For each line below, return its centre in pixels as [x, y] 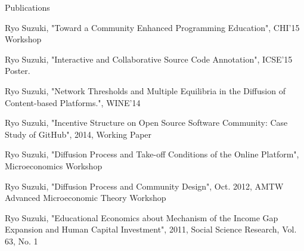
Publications [27, 7]
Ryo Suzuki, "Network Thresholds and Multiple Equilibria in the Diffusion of [145, 90]
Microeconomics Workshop [54, 165]
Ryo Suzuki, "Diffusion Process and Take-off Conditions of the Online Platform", [152, 154]
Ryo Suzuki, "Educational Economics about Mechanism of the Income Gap [142, 217]
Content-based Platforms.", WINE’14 [73, 102]
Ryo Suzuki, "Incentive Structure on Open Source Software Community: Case [146, 123]
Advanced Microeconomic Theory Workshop [86, 198]
